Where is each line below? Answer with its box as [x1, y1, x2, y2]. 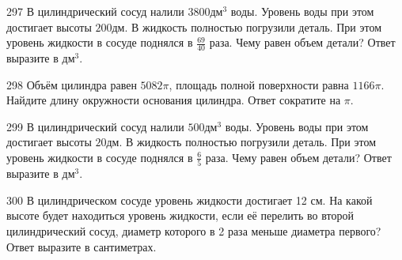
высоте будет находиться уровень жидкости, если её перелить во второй [6, 207, 354, 224]
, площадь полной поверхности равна [169, 76, 349, 92]
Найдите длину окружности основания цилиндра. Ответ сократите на [6, 92, 341, 108]
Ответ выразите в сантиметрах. [6, 238, 157, 254]
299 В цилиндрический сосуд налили [6, 118, 184, 134]
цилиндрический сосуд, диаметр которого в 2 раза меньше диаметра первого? [6, 223, 381, 239]
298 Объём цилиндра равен [6, 76, 137, 92]
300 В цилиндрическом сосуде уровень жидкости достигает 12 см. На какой [6, 191, 373, 208]
